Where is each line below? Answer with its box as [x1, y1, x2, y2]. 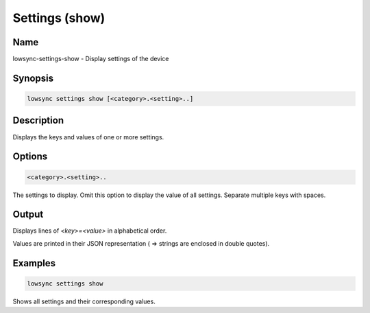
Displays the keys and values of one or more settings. [12, 132, 164, 141]
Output [12, 209, 44, 220]
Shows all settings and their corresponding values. [12, 297, 156, 305]
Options [12, 151, 48, 163]
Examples [12, 257, 56, 269]
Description [12, 115, 64, 126]
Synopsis [12, 72, 54, 84]
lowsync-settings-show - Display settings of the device [12, 55, 169, 63]
